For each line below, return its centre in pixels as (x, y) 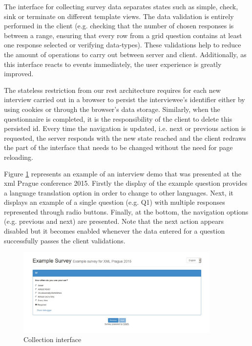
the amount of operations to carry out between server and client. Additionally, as (125, 54)
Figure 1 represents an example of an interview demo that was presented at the (123, 173)
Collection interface (52, 339)
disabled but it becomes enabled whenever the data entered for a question (115, 231)
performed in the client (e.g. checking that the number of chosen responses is (119, 26)
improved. (19, 74)
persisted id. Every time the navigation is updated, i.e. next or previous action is (125, 128)
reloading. (19, 157)
